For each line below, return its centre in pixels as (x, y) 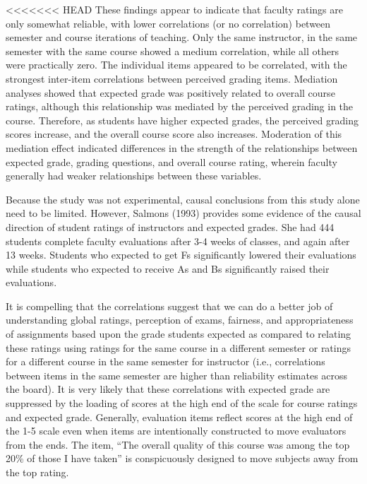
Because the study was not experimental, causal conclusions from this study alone (183, 199)
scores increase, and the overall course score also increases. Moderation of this (174, 134)
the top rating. (37, 472)
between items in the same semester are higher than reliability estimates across (177, 375)
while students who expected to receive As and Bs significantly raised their (168, 268)
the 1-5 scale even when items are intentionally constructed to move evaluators (176, 431)
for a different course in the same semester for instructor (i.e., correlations (166, 361)
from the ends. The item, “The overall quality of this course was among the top (178, 444)
